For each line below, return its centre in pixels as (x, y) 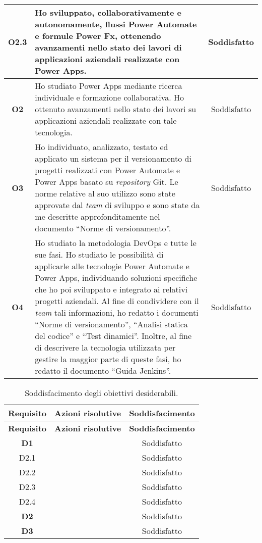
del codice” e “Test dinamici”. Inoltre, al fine (113, 336)
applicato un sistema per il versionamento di (113, 158)
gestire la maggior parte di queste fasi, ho (108, 359)
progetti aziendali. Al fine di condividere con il (117, 301)
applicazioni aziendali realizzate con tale (106, 120)
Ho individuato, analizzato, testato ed (102, 147)
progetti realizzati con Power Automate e (108, 170)
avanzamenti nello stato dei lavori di (108, 47)
